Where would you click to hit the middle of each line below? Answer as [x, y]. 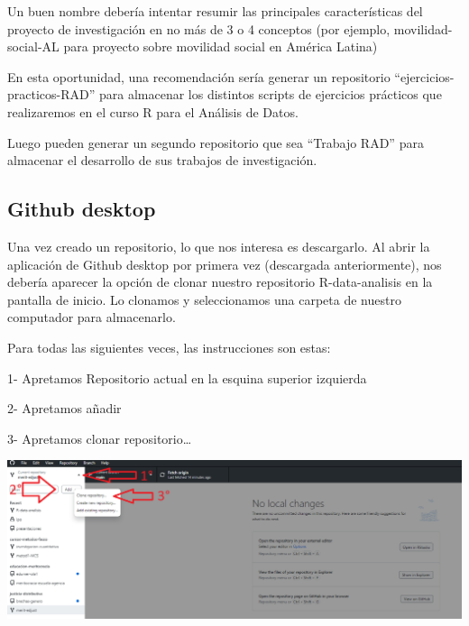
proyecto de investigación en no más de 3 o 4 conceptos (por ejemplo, [199, 28]
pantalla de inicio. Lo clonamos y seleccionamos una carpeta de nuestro [204, 299]
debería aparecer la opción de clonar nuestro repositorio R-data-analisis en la [220, 282]
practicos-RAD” [51, 94]
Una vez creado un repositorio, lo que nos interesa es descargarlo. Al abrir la [219, 246]
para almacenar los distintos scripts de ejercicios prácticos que [270, 94]
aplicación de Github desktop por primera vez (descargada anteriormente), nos [225, 264]
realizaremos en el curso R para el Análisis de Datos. [153, 111]
